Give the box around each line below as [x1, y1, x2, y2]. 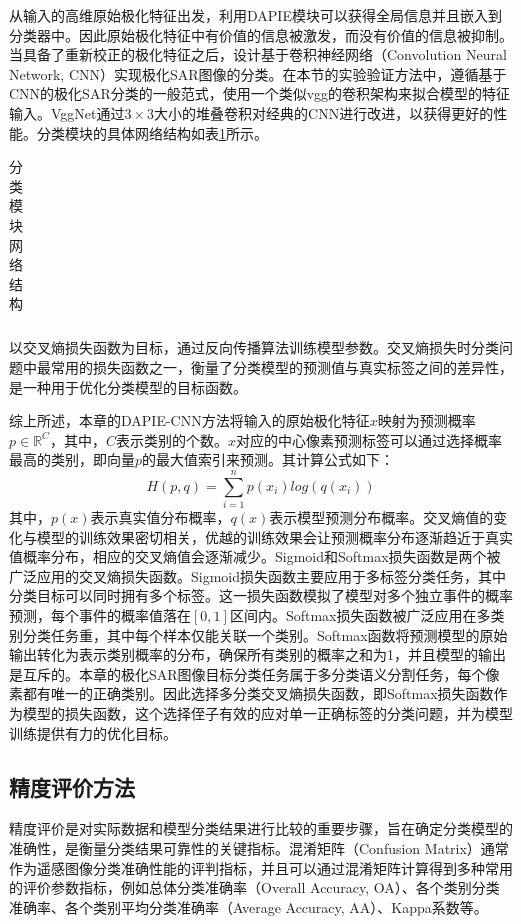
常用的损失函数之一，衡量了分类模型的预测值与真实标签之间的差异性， [50, 357, 513, 377]
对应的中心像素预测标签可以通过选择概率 [235, 429, 502, 450]
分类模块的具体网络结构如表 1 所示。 [36, 122, 268, 143]
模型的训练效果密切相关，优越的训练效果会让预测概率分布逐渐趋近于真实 [36, 526, 513, 547]
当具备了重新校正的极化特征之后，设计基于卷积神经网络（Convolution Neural [9, 44, 507, 65]
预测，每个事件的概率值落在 [9, 605, 191, 626]
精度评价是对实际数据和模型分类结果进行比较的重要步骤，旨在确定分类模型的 [9, 818, 513, 839]
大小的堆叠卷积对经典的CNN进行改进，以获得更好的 [154, 102, 494, 123]
